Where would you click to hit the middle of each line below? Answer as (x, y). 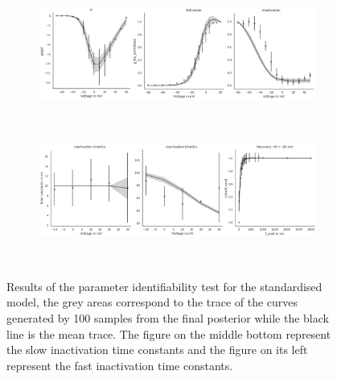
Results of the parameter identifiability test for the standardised (164, 286)
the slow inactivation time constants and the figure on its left (157, 350)
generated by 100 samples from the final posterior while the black (168, 318)
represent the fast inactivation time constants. (120, 365)
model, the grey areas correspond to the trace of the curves (152, 302)
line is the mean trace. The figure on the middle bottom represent (169, 333)
